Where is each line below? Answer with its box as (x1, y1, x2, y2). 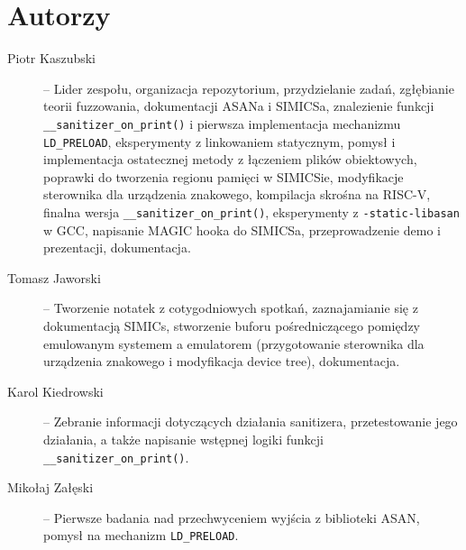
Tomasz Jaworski (7, 268, 101, 287)
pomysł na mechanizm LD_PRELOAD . (43, 526, 239, 545)
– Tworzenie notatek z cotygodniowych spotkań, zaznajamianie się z (43, 298, 418, 317)
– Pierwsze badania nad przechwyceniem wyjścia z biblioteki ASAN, (43, 508, 420, 527)
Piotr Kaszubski (7, 49, 96, 68)
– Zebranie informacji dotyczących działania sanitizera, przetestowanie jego (43, 412, 458, 431)
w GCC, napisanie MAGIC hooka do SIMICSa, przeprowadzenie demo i (43, 220, 441, 239)
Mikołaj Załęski (7, 478, 94, 497)
